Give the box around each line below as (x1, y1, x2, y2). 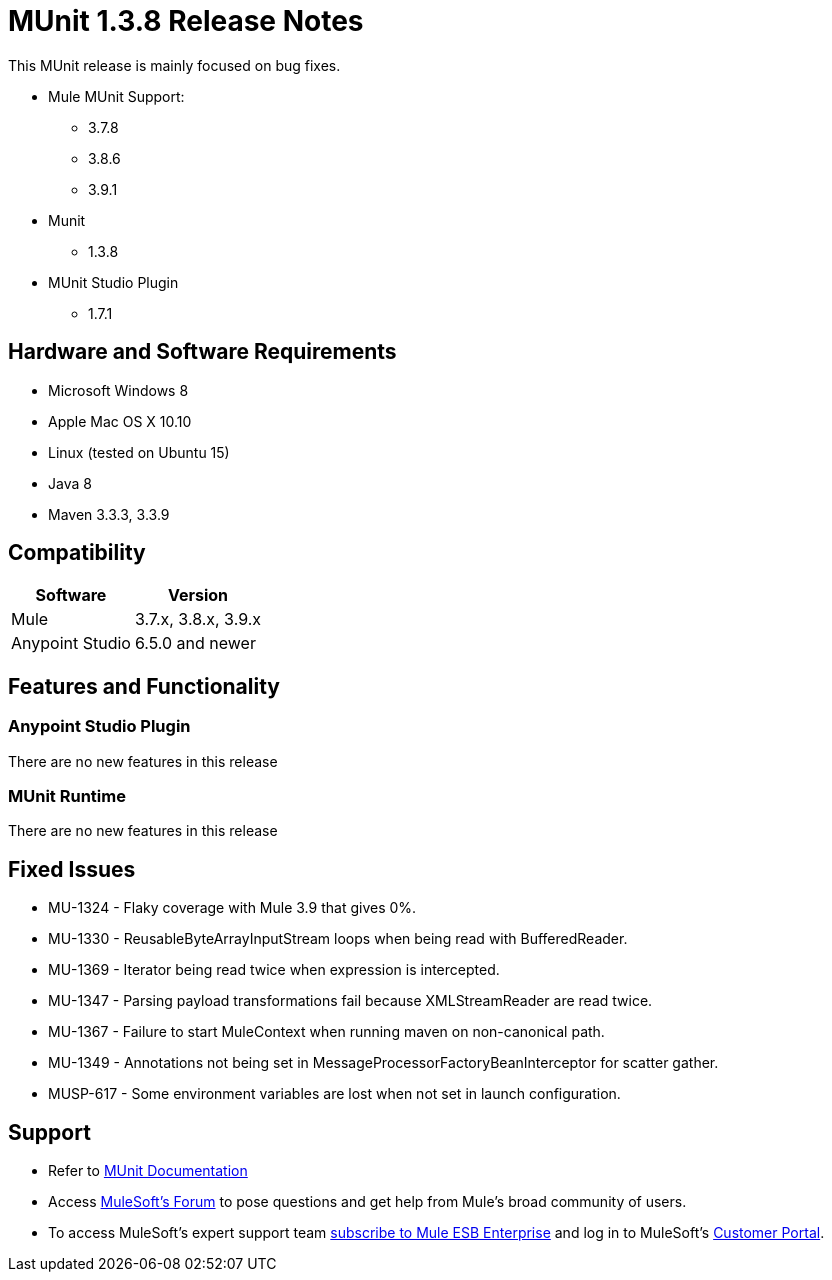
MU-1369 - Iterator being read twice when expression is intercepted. (48, 961, 500, 979)
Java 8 (48, 474, 92, 492)
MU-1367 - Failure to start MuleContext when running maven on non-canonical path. (48, 1023, 605, 1041)
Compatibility (8, 540, 146, 566)
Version (167, 585, 229, 606)
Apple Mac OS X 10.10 (48, 412, 192, 430)
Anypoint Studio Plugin (8, 716, 191, 737)
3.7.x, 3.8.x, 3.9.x (134, 609, 261, 630)
